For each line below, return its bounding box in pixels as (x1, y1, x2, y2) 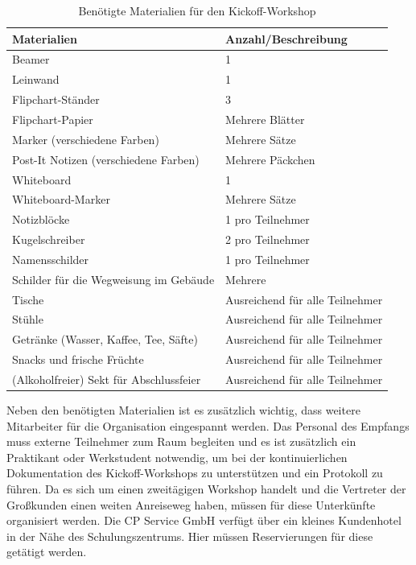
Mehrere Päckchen (225, 151, 315, 167)
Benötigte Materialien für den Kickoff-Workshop (78, 2, 316, 19)
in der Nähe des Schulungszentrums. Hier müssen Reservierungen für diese (6, 527, 373, 544)
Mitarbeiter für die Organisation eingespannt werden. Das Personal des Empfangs (6, 417, 410, 434)
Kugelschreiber (12, 231, 85, 248)
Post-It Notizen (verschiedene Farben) (12, 151, 200, 167)
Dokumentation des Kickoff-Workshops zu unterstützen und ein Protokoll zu (6, 464, 383, 481)
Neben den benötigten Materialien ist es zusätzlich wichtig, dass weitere (6, 402, 360, 419)
